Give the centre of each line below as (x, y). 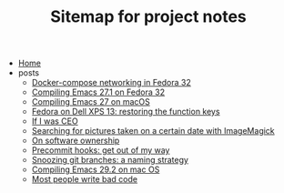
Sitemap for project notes (148, 17)
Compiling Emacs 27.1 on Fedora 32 (98, 92)
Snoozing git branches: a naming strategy (110, 160)
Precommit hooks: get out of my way (101, 150)
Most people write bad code (85, 179)
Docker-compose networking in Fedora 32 (111, 83)
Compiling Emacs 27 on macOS (91, 102)
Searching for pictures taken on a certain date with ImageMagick (153, 131)
